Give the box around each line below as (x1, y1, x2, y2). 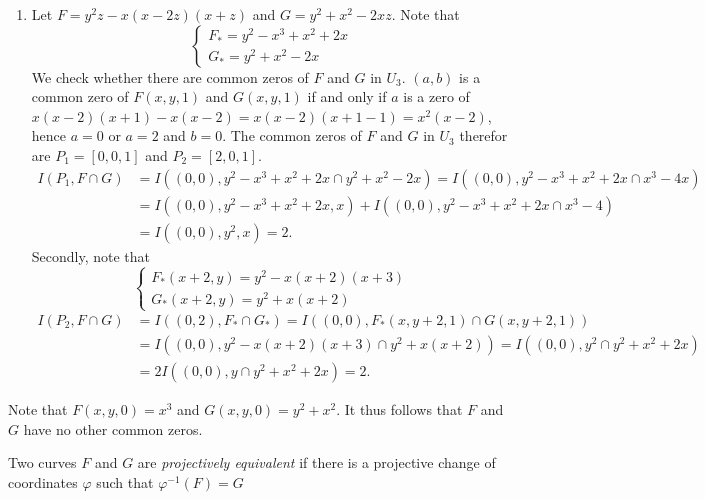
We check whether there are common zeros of (31, 66, 309, 87)
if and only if (307, 86, 387, 107)
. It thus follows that (336, 399, 463, 420)
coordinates (8, 471, 78, 492)
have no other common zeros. (23, 418, 203, 439)
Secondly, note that (31, 245, 151, 266)
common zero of (31, 86, 129, 107)
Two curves (8, 452, 77, 473)
